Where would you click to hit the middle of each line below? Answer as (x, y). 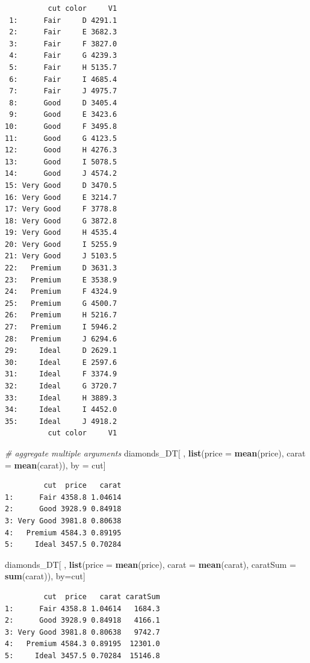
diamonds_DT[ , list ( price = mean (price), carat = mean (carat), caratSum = (150, 564)
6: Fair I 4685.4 (63, 79)
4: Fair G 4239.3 (63, 56)
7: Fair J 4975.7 (63, 91)
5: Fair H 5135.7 (63, 67)
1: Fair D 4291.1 (63, 20)
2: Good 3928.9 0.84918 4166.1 (82, 621)
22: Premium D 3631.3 (61, 268)
